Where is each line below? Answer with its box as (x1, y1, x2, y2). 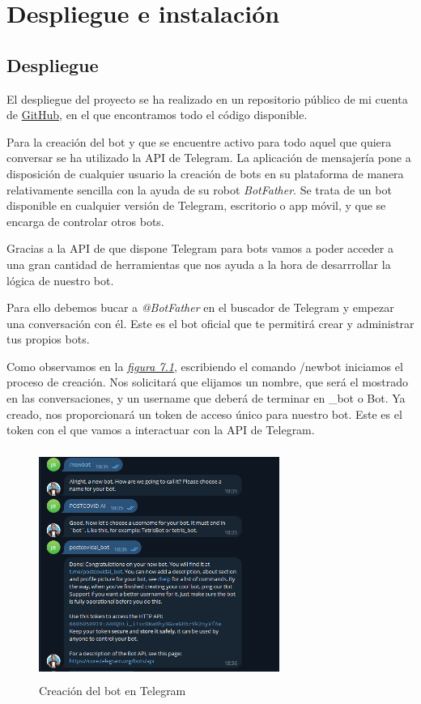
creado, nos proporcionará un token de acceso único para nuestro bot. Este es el (6, 405, 402, 422)
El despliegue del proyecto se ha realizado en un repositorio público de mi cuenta (6, 90, 408, 107)
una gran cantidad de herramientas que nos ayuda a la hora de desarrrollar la (6, 255, 391, 272)
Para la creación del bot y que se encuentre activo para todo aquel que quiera (6, 133, 392, 150)
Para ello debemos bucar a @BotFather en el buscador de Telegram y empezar (6, 299, 394, 316)
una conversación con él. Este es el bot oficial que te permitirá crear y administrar (6, 314, 415, 331)
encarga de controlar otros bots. (6, 212, 164, 229)
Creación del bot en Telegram (39, 681, 186, 698)
